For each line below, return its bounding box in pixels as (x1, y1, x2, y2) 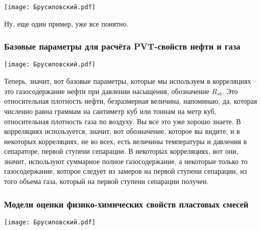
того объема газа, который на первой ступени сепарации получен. (4, 176, 209, 187)
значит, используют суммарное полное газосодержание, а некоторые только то (4, 155, 248, 166)
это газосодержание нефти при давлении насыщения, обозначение (4, 85, 209, 96)
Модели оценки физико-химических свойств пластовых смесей (4, 197, 249, 210)
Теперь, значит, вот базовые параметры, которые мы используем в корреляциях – (4, 76, 257, 86)
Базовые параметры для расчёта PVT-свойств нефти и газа (4, 40, 241, 53)
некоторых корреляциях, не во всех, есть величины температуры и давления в (4, 135, 247, 146)
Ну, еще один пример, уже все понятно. (4, 18, 129, 29)
